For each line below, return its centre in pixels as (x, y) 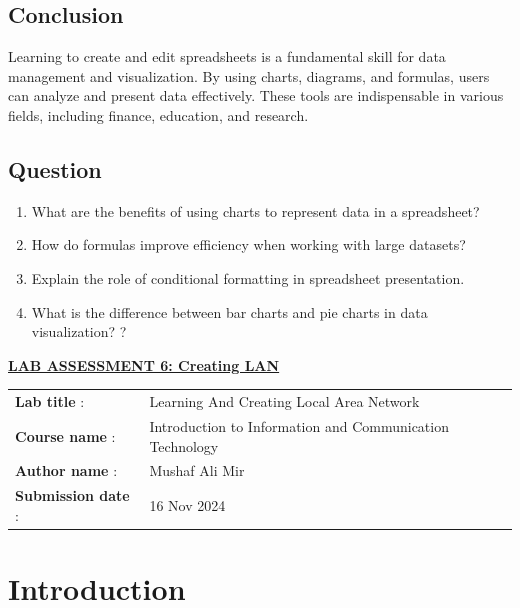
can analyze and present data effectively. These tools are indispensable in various (256, 95)
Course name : (65, 435)
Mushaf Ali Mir (197, 470)
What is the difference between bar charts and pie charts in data (229, 311)
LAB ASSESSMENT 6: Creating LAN (144, 364)
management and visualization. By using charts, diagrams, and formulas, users (249, 75)
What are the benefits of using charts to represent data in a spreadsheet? (255, 210)
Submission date (72, 495)
